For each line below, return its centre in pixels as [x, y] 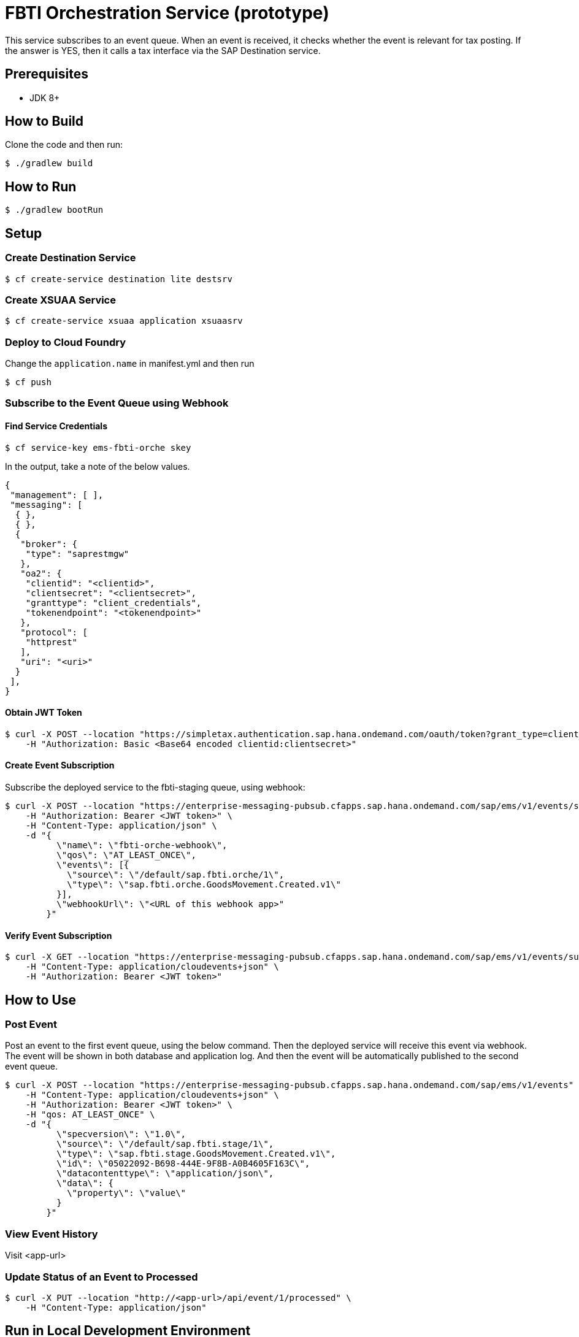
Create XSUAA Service [60, 300]
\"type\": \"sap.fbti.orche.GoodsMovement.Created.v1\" [204, 885]
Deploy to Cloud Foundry [66, 342]
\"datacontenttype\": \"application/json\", [165, 1174]
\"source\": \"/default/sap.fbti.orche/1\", [176, 875]
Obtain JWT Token [44, 713]
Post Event [31, 1025]
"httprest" [52, 642]
